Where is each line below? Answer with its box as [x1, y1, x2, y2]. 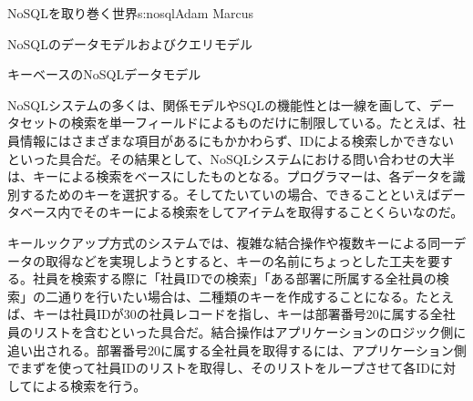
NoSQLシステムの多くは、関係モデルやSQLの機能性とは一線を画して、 [7, 95, 429, 114]
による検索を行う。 [32, 375, 147, 395]
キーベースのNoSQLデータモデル [7, 65, 201, 84]
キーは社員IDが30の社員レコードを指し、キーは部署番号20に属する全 [32, 304, 443, 324]
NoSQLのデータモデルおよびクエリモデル [7, 34, 252, 53]
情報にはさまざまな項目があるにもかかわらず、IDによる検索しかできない [19, 130, 455, 149]
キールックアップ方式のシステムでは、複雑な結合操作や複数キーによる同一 [7, 232, 454, 252]
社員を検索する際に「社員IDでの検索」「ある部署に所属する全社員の [32, 269, 437, 288]
